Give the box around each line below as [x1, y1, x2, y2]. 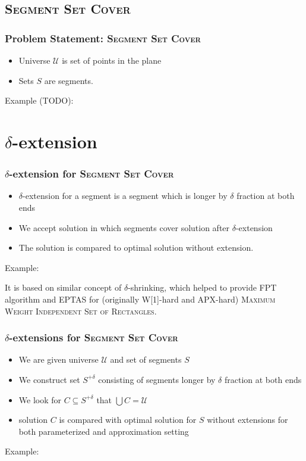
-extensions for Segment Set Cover [9, 330, 178, 345]
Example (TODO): [5, 94, 74, 107]
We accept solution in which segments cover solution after [18, 221, 230, 233]
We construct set [18, 373, 80, 385]
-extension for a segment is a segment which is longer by [23, 189, 228, 202]
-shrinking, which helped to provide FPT [128, 281, 277, 294]
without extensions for [207, 413, 288, 426]
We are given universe [18, 353, 99, 366]
